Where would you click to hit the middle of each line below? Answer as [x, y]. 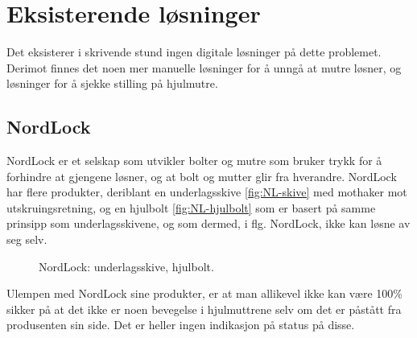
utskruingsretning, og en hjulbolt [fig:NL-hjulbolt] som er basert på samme [191, 207]
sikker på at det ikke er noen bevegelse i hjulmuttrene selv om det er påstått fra [204, 309]
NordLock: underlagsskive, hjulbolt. [126, 266]
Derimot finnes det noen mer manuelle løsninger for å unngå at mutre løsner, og [204, 67]
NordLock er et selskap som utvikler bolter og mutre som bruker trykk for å [194, 161]
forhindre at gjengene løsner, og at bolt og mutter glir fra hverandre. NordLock [202, 176]
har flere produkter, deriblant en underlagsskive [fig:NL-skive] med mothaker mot [207, 192]
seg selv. [27, 239]
